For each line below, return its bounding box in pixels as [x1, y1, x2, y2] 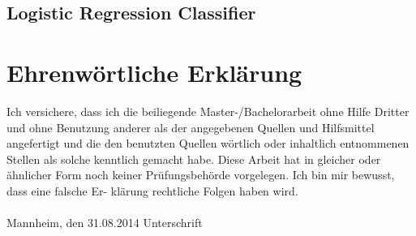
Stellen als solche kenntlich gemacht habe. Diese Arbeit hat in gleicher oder [6, 150, 381, 167]
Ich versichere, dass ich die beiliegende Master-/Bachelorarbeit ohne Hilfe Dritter [6, 102, 410, 119]
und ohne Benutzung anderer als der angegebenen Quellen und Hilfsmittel [6, 118, 375, 135]
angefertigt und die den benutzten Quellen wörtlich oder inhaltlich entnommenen [6, 135, 410, 152]
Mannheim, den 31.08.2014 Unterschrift [6, 214, 203, 231]
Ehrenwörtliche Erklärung [6, 55, 302, 88]
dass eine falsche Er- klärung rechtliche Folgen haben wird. [6, 182, 298, 199]
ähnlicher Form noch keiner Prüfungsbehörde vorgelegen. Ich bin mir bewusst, [6, 166, 395, 183]
